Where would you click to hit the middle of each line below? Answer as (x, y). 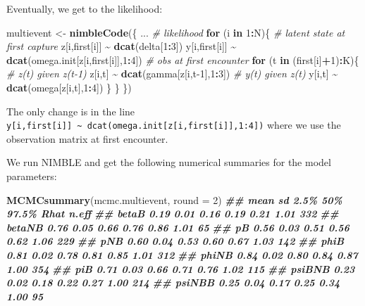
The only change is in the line (71, 111)
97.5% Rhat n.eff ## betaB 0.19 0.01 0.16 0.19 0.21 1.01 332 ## (173, 213)
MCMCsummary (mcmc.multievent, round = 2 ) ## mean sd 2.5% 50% (174, 199)
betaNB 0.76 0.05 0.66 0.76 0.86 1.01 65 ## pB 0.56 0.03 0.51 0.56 (178, 227)
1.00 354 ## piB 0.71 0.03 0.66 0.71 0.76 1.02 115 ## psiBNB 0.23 (181, 268)
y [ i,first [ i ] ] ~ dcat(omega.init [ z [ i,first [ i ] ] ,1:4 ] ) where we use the (174, 125)
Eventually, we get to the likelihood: (85, 8)
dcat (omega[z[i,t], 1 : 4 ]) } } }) (69, 87)
